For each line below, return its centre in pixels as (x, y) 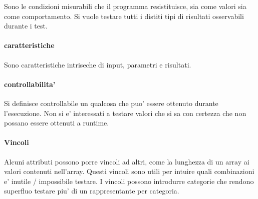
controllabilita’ (30, 84)
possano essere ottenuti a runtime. (57, 123)
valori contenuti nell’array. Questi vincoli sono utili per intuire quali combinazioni (129, 171)
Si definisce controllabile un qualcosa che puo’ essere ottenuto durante (111, 103)
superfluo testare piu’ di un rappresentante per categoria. (92, 191)
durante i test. (26, 26)
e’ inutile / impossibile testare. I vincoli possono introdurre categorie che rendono (129, 181)
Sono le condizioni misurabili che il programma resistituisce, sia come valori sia (125, 6)
